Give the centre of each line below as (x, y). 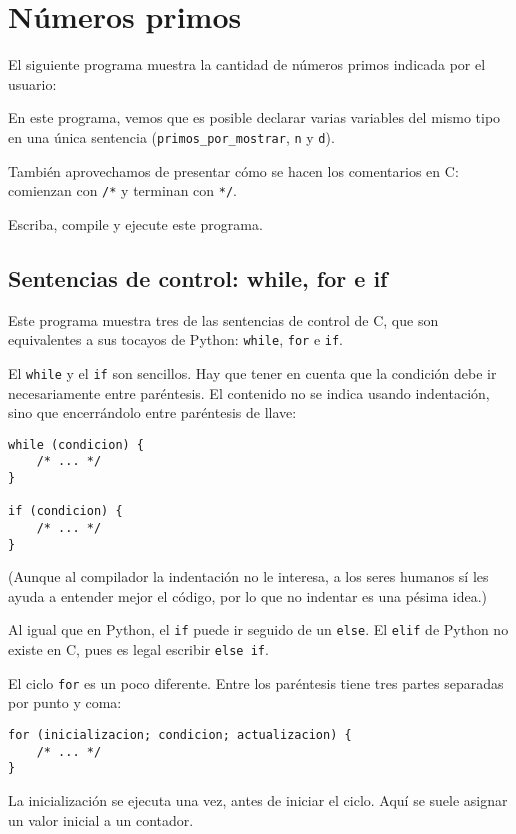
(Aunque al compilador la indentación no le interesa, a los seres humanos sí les (248, 576)
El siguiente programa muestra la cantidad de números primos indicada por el (247, 64)
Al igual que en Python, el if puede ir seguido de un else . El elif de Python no (258, 629)
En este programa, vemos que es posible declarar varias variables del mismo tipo (254, 117)
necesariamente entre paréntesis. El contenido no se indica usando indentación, (249, 392)
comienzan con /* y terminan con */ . (122, 190)
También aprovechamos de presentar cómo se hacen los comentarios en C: (233, 170)
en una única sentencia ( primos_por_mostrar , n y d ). (171, 136)
